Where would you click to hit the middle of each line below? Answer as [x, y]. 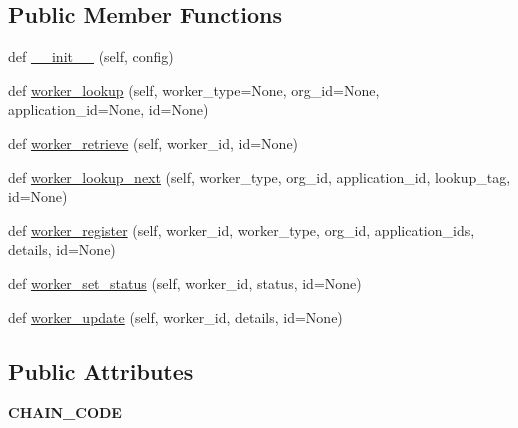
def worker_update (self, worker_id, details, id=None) [175, 316]
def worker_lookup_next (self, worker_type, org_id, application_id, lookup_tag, [259, 176]
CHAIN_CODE [65, 412]
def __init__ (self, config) [91, 56]
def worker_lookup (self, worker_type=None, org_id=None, [194, 89]
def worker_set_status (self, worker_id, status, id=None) [185, 282]
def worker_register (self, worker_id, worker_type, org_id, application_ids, [241, 229]
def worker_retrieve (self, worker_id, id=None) [153, 142]
